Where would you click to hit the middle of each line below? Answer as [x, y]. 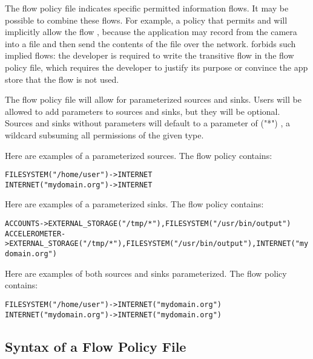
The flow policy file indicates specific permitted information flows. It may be [147, 8]
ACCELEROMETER [33, 234]
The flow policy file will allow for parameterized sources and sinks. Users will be [153, 99]
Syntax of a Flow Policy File [96, 346]
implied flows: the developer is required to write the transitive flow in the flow [150, 55]
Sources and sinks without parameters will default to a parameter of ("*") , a [148, 123]
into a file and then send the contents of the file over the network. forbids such [150, 43]
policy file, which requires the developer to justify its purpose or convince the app [156, 67]
